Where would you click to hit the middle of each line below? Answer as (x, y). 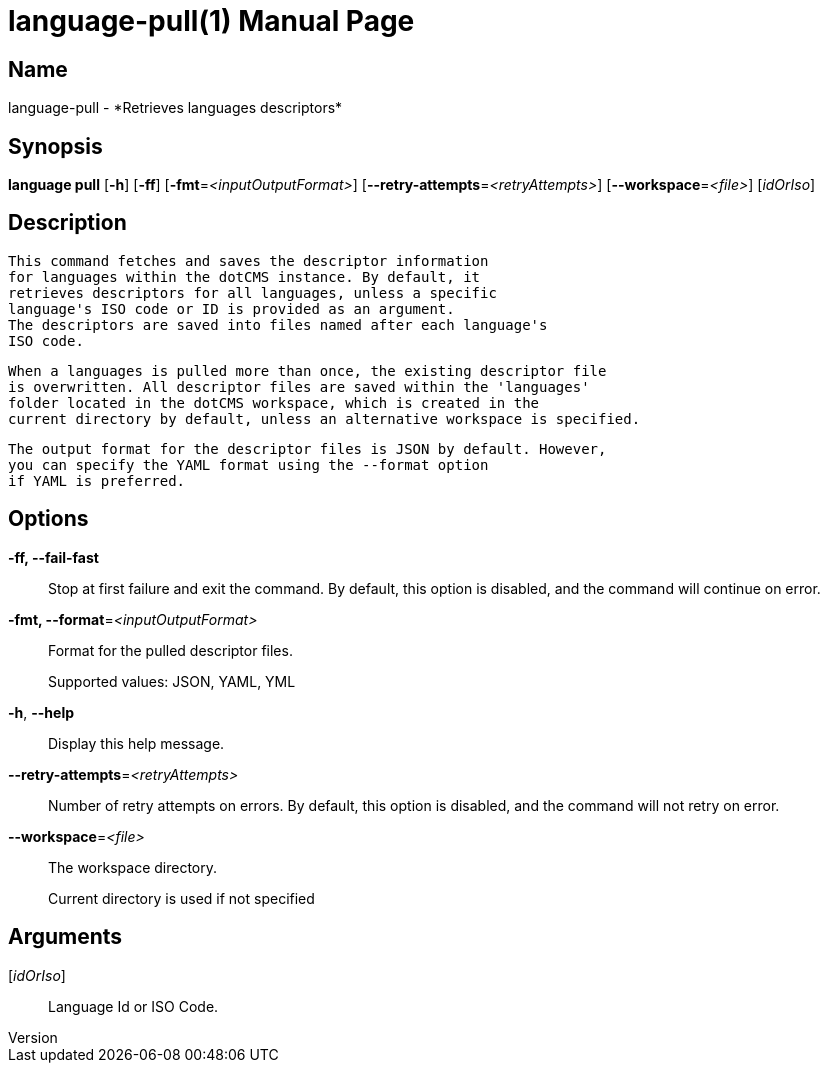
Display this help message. (136, 743)
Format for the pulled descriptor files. (170, 650)
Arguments (65, 937)
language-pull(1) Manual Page (211, 21)
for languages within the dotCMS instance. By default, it (244, 276)
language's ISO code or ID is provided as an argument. (231, 308)
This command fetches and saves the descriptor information (248, 260)
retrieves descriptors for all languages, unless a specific (252, 292)
